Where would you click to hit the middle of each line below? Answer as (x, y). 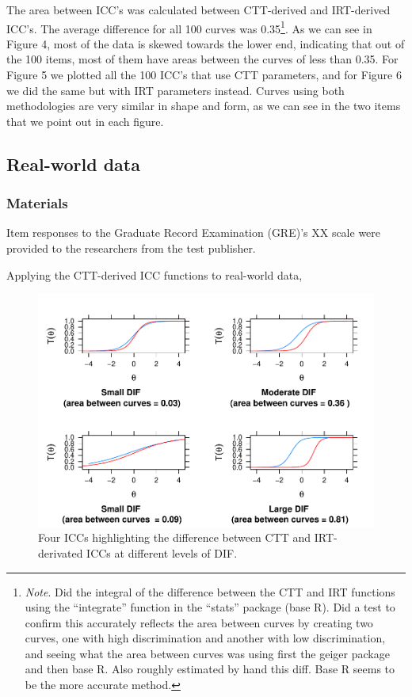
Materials (37, 203)
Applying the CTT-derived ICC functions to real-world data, (154, 274)
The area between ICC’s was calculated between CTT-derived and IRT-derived (198, 10)
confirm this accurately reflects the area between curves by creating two (199, 622)
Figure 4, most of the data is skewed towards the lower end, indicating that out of (206, 43)
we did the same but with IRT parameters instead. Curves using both (175, 90)
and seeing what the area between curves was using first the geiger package (207, 653)
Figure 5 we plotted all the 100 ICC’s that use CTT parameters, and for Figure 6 (204, 75)
